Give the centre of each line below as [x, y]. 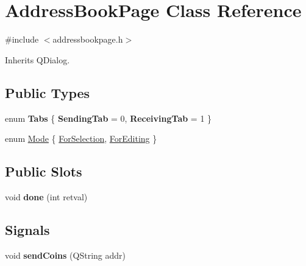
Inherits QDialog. [37, 59]
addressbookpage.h [88, 39]
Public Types [48, 92]
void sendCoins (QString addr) [65, 255]
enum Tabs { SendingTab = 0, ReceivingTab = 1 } [109, 118]
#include [22, 39]
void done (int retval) [46, 196]
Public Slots [44, 171]
